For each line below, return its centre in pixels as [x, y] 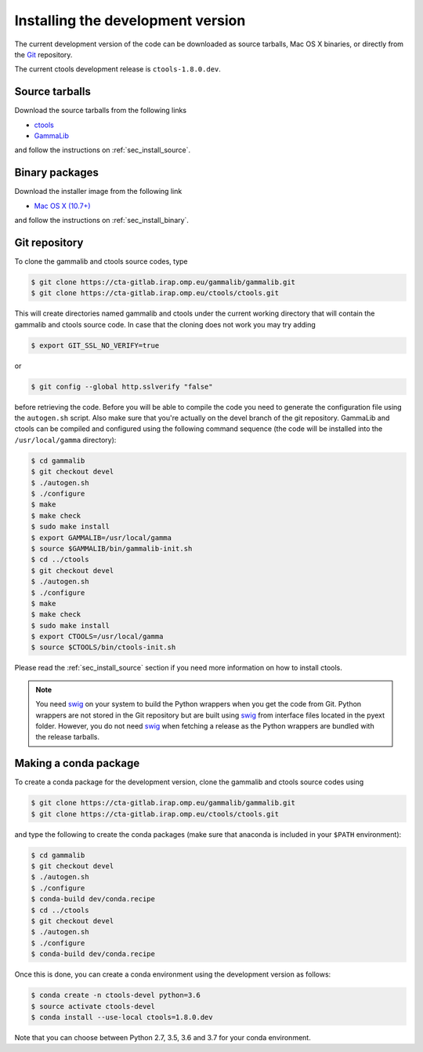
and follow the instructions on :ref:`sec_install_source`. [103, 150]
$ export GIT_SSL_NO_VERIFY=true [95, 345]
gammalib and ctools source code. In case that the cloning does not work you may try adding [165, 324]
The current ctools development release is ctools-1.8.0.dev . [117, 69]
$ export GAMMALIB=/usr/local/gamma [101, 537]
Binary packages [57, 173]
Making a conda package [77, 763]
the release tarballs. [67, 737]
